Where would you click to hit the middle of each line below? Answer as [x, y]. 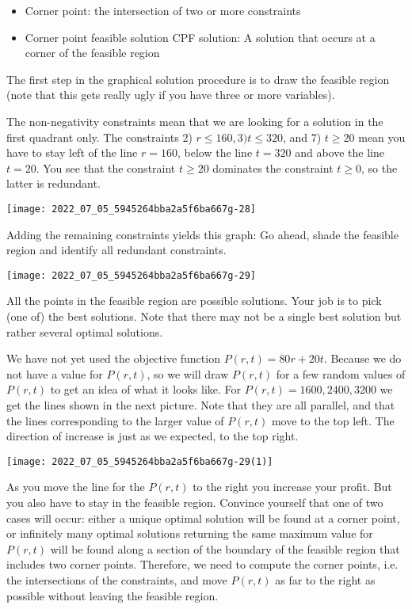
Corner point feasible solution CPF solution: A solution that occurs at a [200, 37]
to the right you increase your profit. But [292, 487]
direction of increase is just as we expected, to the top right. [153, 436]
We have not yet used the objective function [113, 358]
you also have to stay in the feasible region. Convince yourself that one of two [195, 502]
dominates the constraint [273, 167]
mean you [382, 137]
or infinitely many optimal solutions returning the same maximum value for [190, 533]
